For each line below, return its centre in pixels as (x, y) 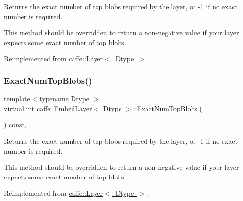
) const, (15, 124)
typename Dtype (64, 99)
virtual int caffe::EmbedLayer (48, 108)
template (17, 99)
